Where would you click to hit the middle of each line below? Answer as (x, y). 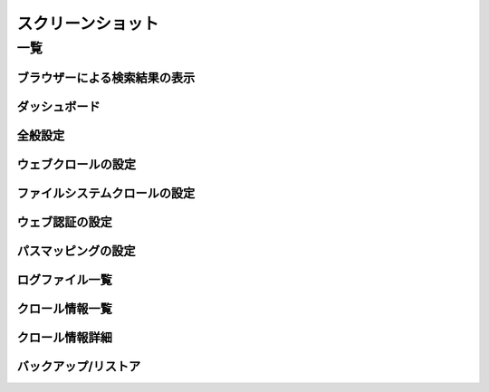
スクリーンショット (88, 24)
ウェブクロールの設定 (76, 164)
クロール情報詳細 (64, 337)
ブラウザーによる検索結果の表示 (106, 77)
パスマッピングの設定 (76, 250)
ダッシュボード (58, 106)
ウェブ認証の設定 (64, 222)
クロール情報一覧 (64, 308)
